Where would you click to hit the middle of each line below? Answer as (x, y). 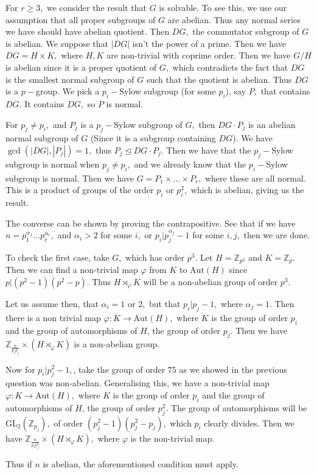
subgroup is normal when (53, 164)
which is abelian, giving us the (247, 190)
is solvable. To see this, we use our (223, 7)
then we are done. (277, 235)
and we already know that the (190, 164)
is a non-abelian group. (117, 344)
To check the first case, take (57, 257)
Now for (20, 369)
